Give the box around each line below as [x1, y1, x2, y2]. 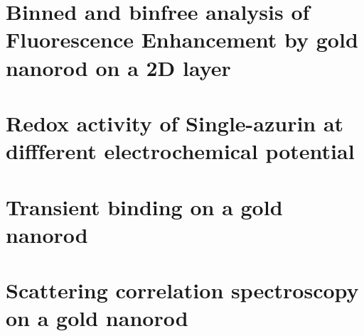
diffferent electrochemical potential [6, 136, 355, 166]
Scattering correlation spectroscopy [6, 276, 359, 305]
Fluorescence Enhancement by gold [6, 25, 358, 54]
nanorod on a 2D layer [6, 53, 231, 82]
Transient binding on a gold [6, 192, 283, 221]
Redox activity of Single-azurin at [6, 108, 344, 137]
